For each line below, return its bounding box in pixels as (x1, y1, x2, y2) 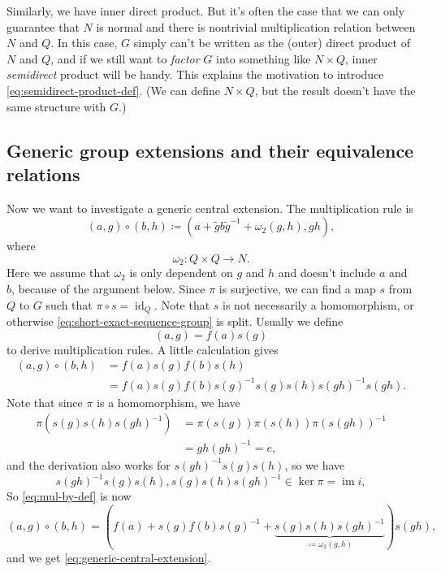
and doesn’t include (278, 264, 376, 281)
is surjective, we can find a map (218, 279, 376, 297)
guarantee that (6, 18, 80, 35)
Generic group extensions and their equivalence (6, 137, 414, 162)
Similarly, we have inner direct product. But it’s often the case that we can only (6, 2, 405, 19)
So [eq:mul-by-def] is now (6, 487, 132, 505)
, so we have (284, 456, 345, 473)
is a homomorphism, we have (97, 393, 240, 410)
